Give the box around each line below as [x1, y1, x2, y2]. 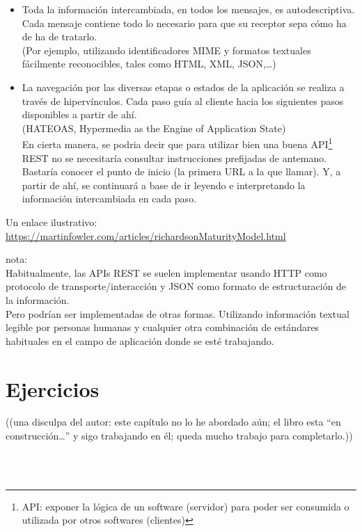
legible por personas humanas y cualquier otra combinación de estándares [6, 320, 320, 334]
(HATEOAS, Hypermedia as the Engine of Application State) [22, 120, 286, 135]
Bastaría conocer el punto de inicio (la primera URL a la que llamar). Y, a [22, 164, 341, 179]
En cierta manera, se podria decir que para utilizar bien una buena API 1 [22, 135, 333, 151]
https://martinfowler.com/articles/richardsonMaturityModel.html [6, 228, 286, 243]
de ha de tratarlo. [22, 29, 97, 44]
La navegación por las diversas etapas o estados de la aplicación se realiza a [22, 79, 345, 94]
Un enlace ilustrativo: [6, 214, 97, 229]
